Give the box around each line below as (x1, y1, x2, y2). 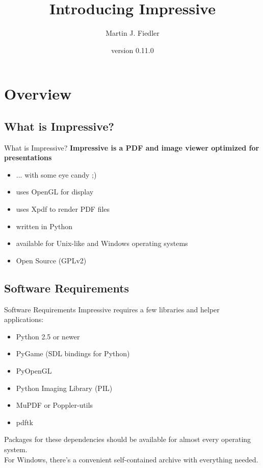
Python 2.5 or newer (16, 331, 80, 341)
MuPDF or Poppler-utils (16, 400, 93, 410)
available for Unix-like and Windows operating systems (16, 238, 188, 249)
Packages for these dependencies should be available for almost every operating (4, 434, 251, 445)
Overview (4, 83, 72, 104)
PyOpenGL (16, 365, 52, 376)
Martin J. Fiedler (106, 28, 160, 38)
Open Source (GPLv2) (16, 255, 87, 265)
